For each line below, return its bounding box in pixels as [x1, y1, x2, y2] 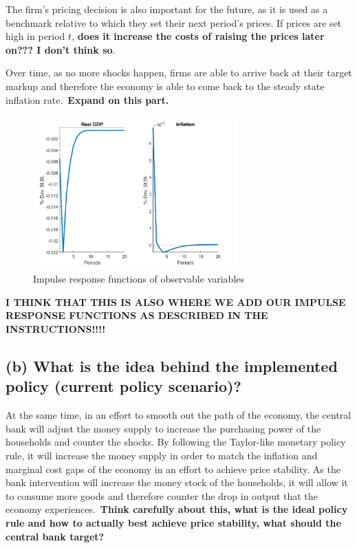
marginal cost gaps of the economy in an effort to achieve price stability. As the [6, 461, 340, 476]
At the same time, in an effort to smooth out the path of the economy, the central [6, 408, 351, 422]
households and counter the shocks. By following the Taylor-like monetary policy [6, 435, 346, 449]
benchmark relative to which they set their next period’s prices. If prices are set [6, 15, 342, 30]
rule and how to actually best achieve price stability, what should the [6, 515, 341, 529]
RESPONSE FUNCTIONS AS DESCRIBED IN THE [6, 308, 268, 322]
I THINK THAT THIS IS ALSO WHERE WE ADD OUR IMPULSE [6, 294, 346, 309]
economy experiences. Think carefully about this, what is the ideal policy [6, 502, 348, 516]
